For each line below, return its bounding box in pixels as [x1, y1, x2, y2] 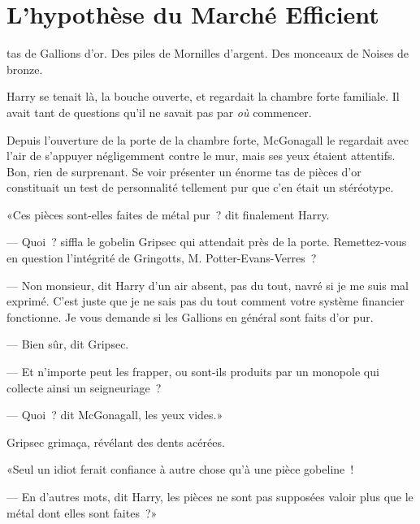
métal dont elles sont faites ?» [6, 504, 158, 521]
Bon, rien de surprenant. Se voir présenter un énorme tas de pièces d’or [6, 162, 362, 180]
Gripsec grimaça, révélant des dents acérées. [6, 433, 225, 450]
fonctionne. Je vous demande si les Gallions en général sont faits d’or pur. [6, 308, 374, 325]
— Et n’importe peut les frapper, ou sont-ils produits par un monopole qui [6, 363, 379, 380]
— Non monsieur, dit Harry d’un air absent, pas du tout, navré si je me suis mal [6, 276, 409, 293]
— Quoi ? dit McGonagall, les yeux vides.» [6, 406, 223, 423]
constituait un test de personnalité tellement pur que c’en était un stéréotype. [6, 179, 394, 196]
